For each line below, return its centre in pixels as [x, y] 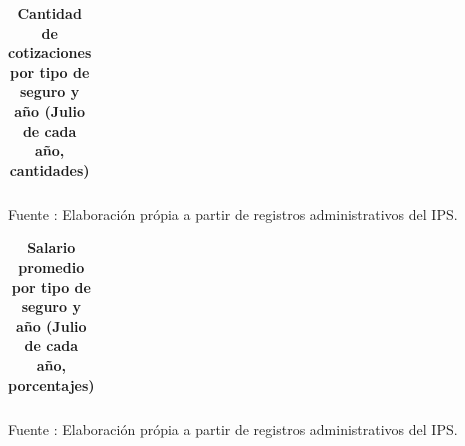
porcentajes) [51, 384]
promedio [51, 267]
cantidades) [49, 169]
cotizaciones [50, 52]
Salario [51, 247]
